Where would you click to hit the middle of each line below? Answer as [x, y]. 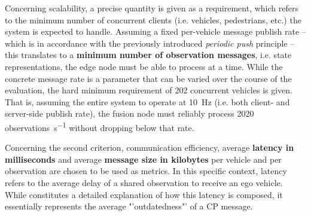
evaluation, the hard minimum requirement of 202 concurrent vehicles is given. [149, 90]
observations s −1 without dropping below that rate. [100, 126]
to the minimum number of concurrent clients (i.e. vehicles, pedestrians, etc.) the [153, 19]
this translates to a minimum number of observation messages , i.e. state [148, 55]
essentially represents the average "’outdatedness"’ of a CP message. [129, 206]
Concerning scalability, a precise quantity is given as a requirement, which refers [152, 8]
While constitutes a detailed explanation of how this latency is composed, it [144, 194]
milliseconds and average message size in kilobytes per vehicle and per [143, 159]
